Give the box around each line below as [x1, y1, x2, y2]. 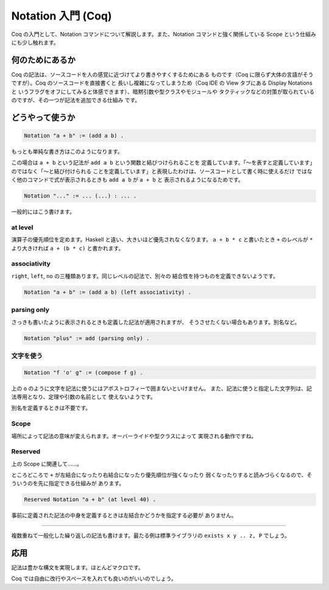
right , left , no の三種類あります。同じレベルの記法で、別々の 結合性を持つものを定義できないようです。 [11, 272, 278, 280]
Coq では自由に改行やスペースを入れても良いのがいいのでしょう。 [11, 575, 177, 582]
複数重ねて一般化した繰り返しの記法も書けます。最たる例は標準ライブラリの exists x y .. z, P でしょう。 [11, 531, 291, 539]
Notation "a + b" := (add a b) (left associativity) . [24, 288, 191, 296]
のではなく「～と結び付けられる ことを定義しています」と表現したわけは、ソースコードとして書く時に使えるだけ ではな [11, 168, 313, 175]
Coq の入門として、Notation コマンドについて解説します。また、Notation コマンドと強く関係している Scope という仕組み [11, 30, 316, 38]
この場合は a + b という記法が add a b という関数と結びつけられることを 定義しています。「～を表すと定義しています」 [11, 159, 316, 166]
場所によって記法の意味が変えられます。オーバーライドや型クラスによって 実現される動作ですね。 [11, 432, 257, 439]
